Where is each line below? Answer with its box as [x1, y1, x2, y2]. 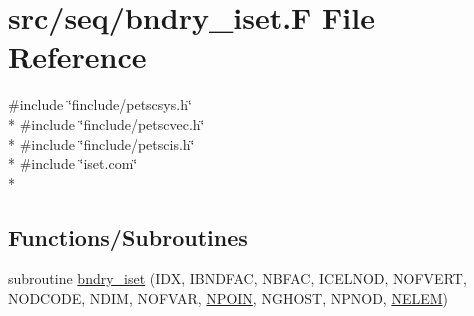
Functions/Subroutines [8, 221, 248, 252]
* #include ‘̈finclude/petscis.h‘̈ [8, 133, 195, 154]
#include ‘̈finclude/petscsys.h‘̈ [8, 94, 192, 115]
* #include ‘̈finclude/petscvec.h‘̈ [8, 113, 205, 134]
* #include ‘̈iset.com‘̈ [8, 153, 138, 174]
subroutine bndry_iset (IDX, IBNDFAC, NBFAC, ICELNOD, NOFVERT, [8, 268, 467, 289]
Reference [8, 36, 147, 77]
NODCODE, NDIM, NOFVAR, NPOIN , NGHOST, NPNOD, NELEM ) [8, 288, 449, 309]
